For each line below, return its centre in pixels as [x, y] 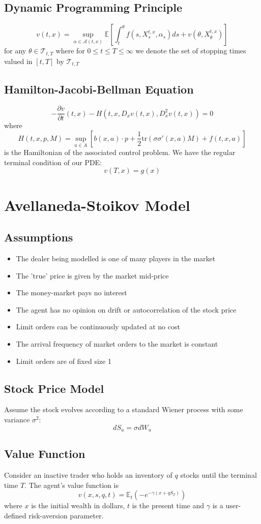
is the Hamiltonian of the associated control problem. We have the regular [120, 152]
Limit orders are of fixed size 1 [64, 361]
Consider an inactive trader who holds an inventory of [88, 475]
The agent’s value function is [74, 485]
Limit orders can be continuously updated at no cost [98, 327]
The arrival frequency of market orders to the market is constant [117, 343]
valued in [18, 61]
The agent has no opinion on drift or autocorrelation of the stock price [126, 309]
